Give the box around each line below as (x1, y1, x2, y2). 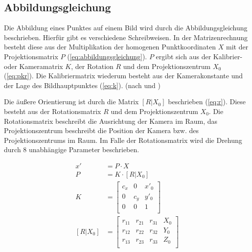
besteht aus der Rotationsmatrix (4, 106, 101, 116)
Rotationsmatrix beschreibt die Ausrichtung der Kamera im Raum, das (4, 115, 218, 126)
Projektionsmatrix (4, 51, 58, 61)
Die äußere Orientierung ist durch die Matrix (4, 96, 139, 107)
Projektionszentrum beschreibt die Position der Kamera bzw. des (4, 125, 199, 136)
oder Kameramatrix (4, 61, 63, 71)
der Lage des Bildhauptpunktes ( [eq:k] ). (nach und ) (4, 80, 160, 90)
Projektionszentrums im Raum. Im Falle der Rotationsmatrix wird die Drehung (4, 135, 242, 145)
